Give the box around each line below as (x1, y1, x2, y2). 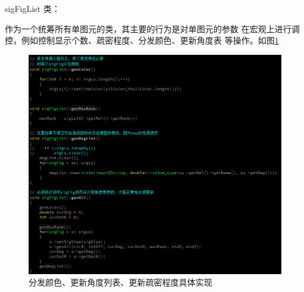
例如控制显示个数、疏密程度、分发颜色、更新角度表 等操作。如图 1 (21, 34, 279, 46)
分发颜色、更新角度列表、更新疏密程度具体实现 (29, 276, 212, 288)
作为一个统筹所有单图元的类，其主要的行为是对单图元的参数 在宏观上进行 (5, 22, 291, 35)
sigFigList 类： (5, 2, 60, 14)
